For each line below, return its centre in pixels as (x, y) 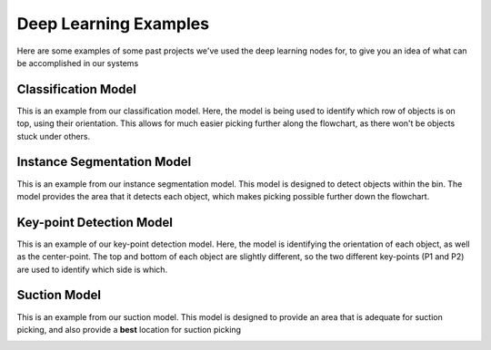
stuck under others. (54, 136)
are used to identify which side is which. (92, 269)
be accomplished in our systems (78, 63)
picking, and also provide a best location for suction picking (129, 329)
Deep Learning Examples (113, 24)
